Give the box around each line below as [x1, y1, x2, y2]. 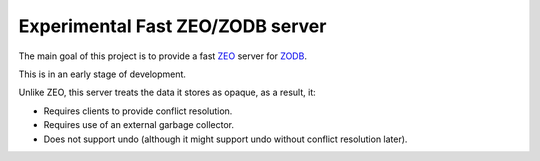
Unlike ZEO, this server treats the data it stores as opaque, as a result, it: [18, 86, 316, 99]
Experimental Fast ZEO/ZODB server [18, 15, 327, 37]
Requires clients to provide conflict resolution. [43, 105, 233, 117]
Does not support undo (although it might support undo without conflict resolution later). [43, 133, 408, 145]
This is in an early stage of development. [18, 68, 187, 80]
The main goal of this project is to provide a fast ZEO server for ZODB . [18, 50, 307, 62]
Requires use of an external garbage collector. [43, 119, 235, 131]
